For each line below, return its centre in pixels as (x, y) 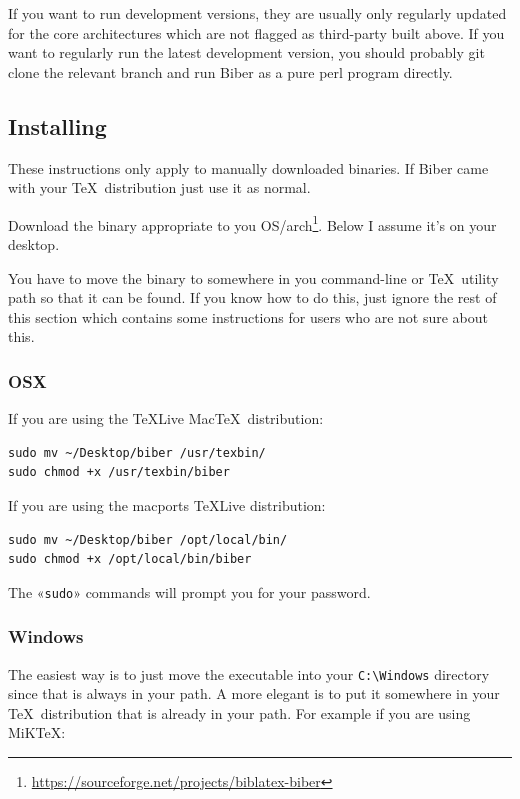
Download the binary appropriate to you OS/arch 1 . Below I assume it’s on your (252, 223)
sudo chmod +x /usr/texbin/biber (119, 472)
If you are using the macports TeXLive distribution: (167, 504)
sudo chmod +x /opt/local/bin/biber (130, 559)
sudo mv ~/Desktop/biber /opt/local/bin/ (148, 539)
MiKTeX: (37, 732)
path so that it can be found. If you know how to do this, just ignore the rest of (252, 297)
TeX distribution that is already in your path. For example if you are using (239, 712)
